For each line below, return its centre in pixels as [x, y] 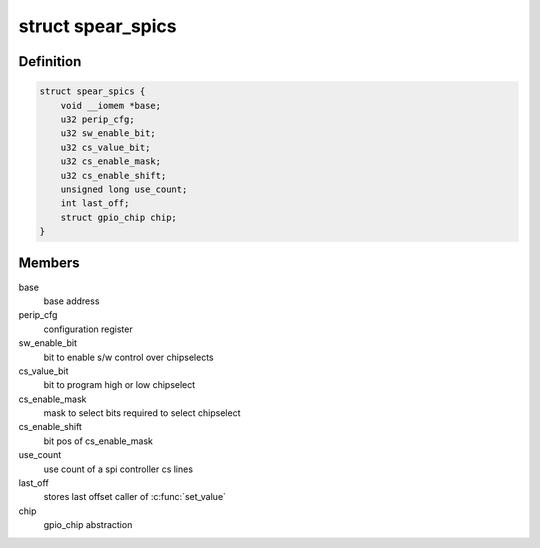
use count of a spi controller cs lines [118, 469]
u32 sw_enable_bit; [108, 133]
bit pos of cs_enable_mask [98, 441]
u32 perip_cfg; [97, 119]
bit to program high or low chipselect [119, 385]
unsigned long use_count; [124, 189]
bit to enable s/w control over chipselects [128, 357]
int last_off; [95, 203]
